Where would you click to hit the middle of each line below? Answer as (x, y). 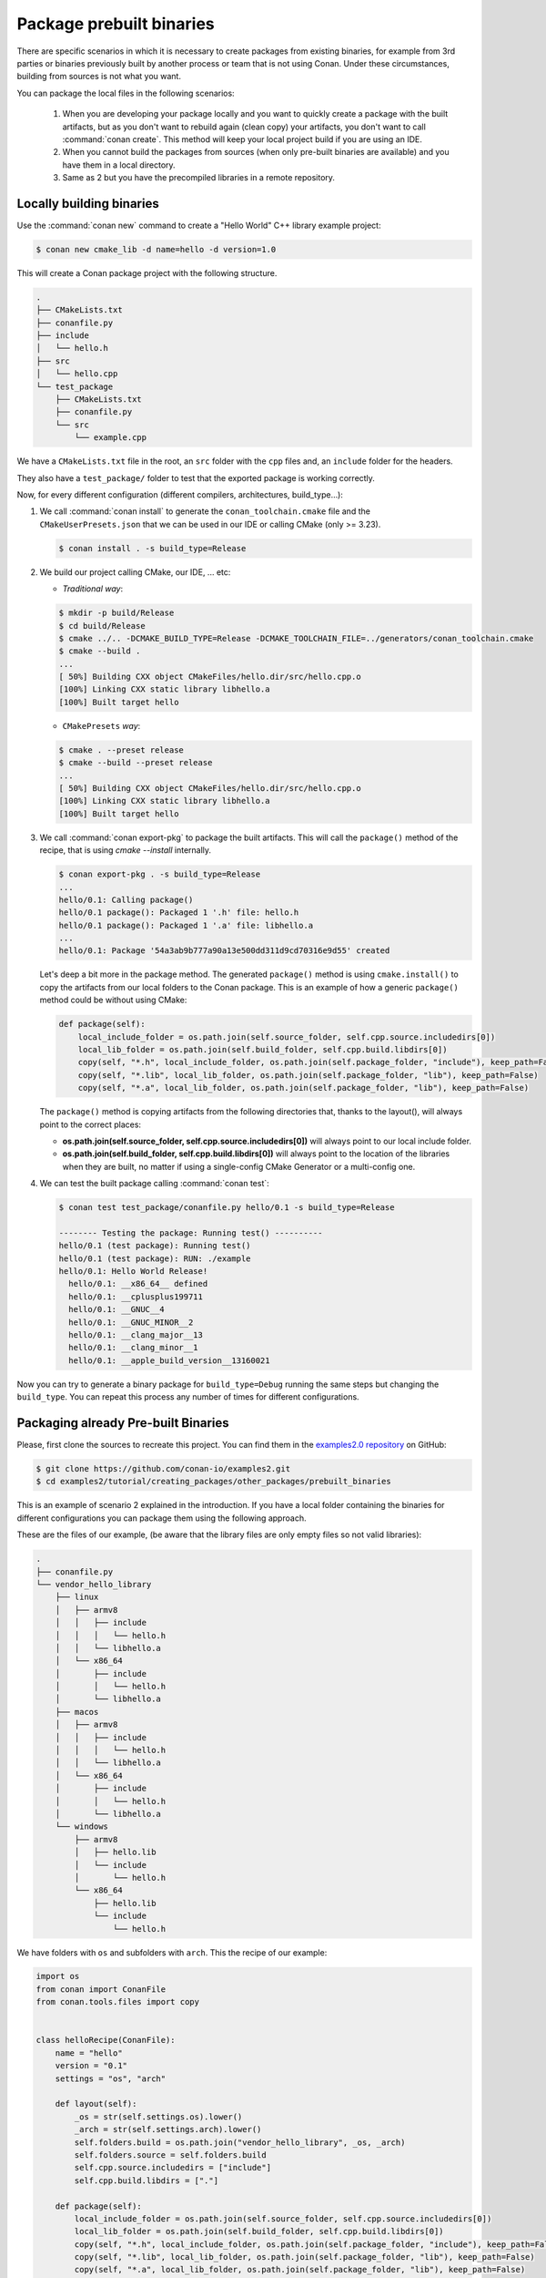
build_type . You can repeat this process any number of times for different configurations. (188, 1397)
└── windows (82, 1827)
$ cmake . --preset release (121, 750)
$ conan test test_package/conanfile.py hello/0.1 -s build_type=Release (227, 1208)
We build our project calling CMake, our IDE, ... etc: (135, 572)
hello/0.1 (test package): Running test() (155, 1246)
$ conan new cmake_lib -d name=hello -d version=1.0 (156, 249)
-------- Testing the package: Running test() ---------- (191, 1233)
